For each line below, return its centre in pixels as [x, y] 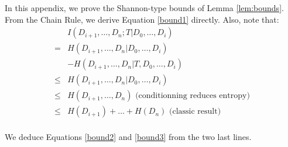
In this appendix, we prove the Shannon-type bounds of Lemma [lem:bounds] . [144, 8]
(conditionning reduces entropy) [193, 96]
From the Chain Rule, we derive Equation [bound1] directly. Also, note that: [142, 19]
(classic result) [195, 112]
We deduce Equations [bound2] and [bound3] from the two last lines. [128, 137]
